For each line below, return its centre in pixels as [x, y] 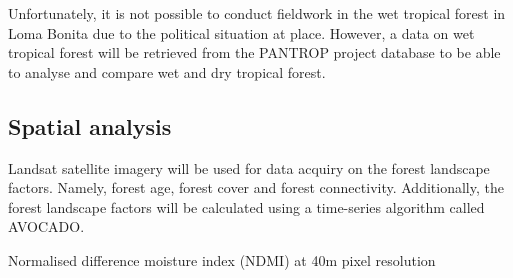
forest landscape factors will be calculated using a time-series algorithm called [246, 206]
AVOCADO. [46, 226]
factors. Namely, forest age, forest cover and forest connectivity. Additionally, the [256, 187]
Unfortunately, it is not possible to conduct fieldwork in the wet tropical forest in [257, 13]
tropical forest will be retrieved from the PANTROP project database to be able [254, 52]
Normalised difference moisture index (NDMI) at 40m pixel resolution [222, 259]
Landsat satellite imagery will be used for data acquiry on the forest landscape [249, 167]
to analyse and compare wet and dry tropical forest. [167, 71]
